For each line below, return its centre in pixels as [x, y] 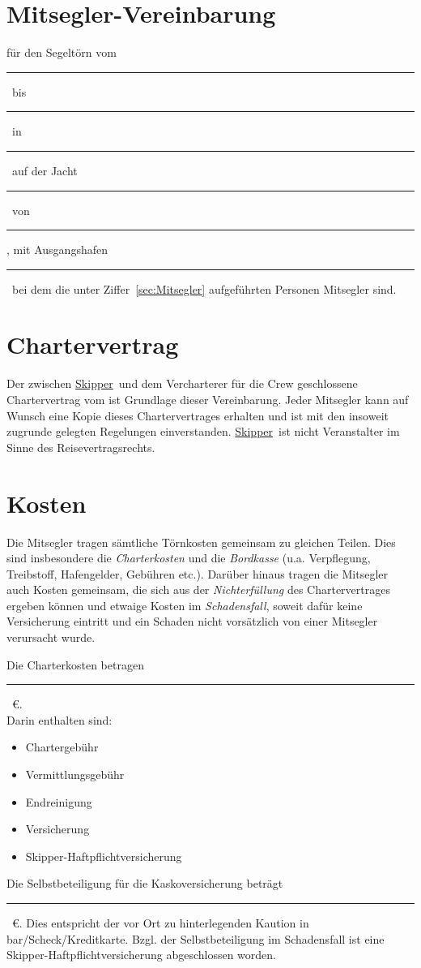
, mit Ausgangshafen [57, 250]
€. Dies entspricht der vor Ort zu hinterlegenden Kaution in [160, 923]
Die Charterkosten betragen [75, 664]
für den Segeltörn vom [62, 52]
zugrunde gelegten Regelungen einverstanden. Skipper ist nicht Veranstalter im [203, 431]
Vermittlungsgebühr [75, 774]
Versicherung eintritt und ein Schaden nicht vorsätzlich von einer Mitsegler [192, 621]
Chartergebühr [62, 747]
